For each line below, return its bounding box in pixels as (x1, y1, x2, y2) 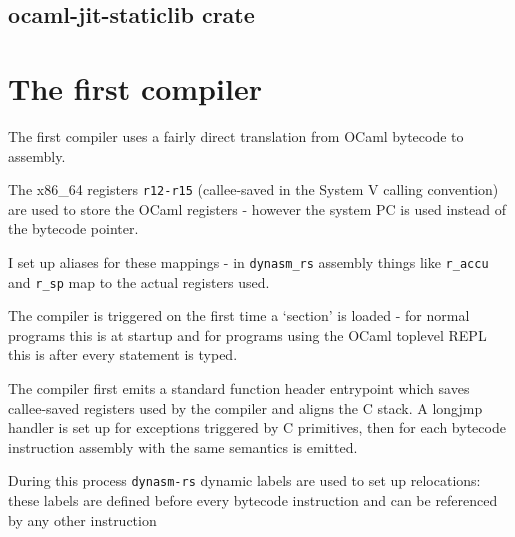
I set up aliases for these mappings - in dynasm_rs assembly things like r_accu (8, 251, 489, 272)
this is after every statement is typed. (8, 344, 238, 365)
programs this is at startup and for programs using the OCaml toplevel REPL (8, 324, 487, 345)
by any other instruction (8, 509, 157, 530)
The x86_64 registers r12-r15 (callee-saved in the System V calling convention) (8, 179, 499, 200)
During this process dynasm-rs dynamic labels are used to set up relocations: (8, 470, 481, 491)
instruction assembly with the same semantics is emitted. (8, 436, 358, 457)
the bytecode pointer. (8, 218, 139, 239)
